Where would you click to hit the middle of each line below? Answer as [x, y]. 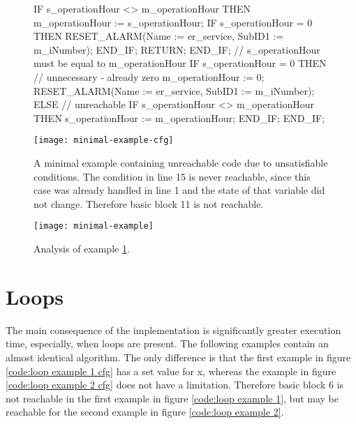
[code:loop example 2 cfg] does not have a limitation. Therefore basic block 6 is [175, 385]
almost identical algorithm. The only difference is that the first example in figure [178, 357]
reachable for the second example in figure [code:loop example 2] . [145, 412]
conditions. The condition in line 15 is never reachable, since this [172, 176]
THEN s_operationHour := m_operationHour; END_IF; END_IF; [179, 118]
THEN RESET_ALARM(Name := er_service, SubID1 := [159, 36]
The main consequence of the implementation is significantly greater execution [173, 330]
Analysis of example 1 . [82, 249]
